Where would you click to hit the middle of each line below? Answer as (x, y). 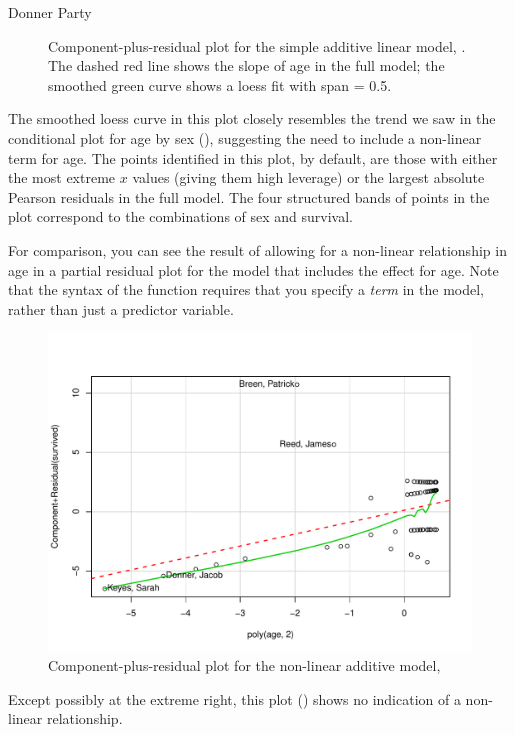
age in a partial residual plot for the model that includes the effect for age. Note (253, 269)
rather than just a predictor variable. (121, 308)
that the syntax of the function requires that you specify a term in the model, (246, 289)
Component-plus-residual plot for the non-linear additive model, (244, 664)
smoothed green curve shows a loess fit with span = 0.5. (220, 84)
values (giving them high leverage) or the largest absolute (308, 177)
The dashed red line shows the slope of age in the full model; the (246, 65)
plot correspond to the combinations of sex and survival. (181, 216)
